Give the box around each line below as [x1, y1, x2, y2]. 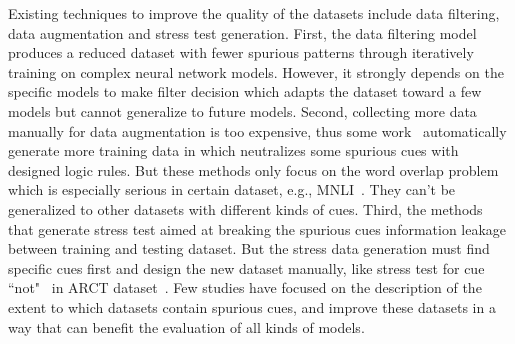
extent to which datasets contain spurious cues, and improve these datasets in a [8, 296, 496, 317]
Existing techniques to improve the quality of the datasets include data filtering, [8, 3, 500, 23]
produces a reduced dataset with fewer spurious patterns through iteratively [8, 42, 474, 63]
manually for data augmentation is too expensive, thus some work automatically [8, 120, 507, 141]
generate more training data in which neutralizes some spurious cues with [8, 140, 459, 161]
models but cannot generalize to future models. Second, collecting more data [8, 100, 477, 121]
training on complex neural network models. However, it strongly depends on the [8, 61, 504, 82]
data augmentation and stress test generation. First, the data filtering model [8, 22, 477, 43]
